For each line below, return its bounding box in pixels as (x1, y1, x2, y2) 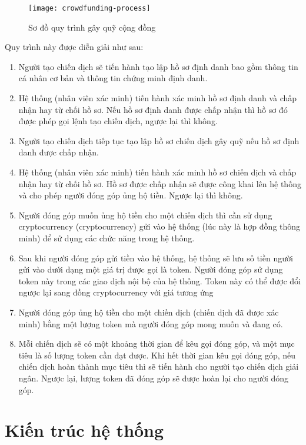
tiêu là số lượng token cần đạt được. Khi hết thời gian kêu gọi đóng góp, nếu (18, 348, 296, 361)
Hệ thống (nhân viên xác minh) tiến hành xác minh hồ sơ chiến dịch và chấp (18, 166, 297, 178)
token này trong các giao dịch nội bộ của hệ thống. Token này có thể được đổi (18, 274, 301, 287)
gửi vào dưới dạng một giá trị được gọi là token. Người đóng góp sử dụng (18, 263, 283, 275)
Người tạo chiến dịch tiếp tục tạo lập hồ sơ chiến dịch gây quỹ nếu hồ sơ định (18, 134, 300, 147)
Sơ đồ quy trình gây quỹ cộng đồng (28, 21, 156, 33)
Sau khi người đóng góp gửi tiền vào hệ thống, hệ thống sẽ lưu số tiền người (18, 251, 293, 264)
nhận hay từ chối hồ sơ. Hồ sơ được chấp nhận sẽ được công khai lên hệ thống (18, 177, 301, 190)
